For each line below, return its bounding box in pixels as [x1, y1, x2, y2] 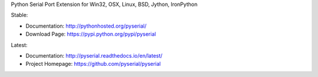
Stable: [11, 12, 28, 19]
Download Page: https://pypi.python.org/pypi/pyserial [25, 31, 156, 38]
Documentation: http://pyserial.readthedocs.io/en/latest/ [25, 52, 163, 59]
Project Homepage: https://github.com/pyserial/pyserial [25, 61, 161, 68]
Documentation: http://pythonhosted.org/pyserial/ [25, 22, 147, 29]
